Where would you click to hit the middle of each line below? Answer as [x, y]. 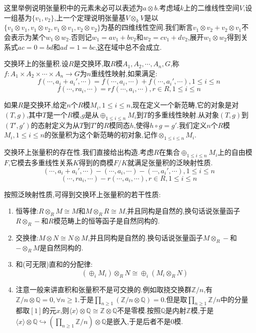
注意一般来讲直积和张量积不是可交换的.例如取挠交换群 [103, 289]
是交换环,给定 [45, 105]
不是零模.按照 [139, 310]
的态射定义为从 [55, 125]
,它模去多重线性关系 [41, 162]
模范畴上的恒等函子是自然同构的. [106, 220]
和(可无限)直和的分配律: [54, 264]
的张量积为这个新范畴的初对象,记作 [101, 135]
